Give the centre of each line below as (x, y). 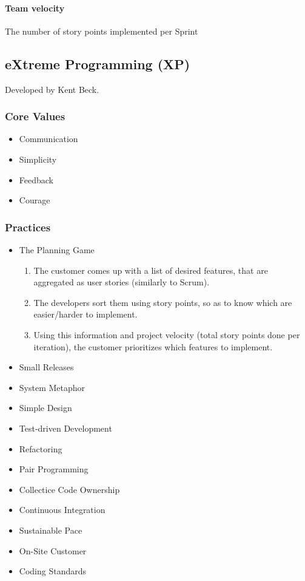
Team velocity (35, 8)
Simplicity (38, 159)
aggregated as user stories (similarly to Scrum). (122, 282)
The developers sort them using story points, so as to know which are (163, 302)
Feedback (36, 179)
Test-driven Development (65, 428)
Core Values (35, 116)
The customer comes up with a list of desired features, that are (151, 270)
